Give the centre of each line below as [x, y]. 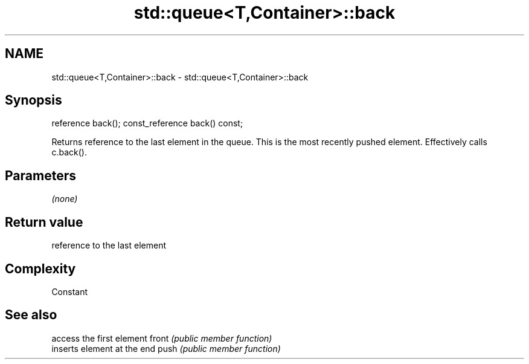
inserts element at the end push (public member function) [166, 348]
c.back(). [69, 152]
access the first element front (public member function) [162, 338]
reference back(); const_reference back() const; [147, 123]
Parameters [40, 175]
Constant [70, 291]
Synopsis [34, 100]
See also [31, 315]
